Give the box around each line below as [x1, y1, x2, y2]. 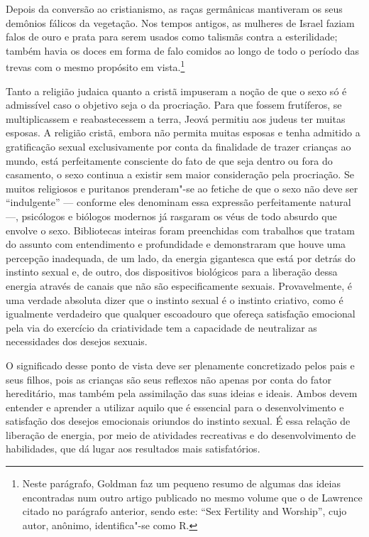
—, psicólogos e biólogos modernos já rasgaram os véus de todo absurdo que [6, 208, 337, 223]
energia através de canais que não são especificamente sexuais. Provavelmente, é [6, 278, 352, 293]
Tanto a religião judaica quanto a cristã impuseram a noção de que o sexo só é [6, 83, 347, 98]
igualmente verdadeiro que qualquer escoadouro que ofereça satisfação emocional [6, 306, 356, 321]
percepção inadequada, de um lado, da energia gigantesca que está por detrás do [6, 250, 356, 265]
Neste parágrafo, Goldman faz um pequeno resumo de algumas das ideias [22, 476, 341, 491]
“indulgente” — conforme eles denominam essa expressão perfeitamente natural [6, 195, 351, 210]
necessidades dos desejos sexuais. [6, 334, 148, 349]
